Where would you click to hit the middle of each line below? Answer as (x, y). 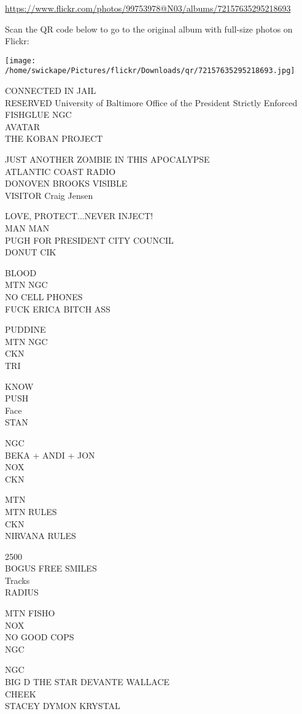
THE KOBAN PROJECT (54, 138)
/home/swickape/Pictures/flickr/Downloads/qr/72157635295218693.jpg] (150, 71)
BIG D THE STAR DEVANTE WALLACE (87, 682)
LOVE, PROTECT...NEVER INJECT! (79, 216)
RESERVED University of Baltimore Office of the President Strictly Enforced (151, 102)
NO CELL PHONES (44, 297)
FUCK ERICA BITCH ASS (58, 308)
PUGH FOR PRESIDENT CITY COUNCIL (89, 240)
